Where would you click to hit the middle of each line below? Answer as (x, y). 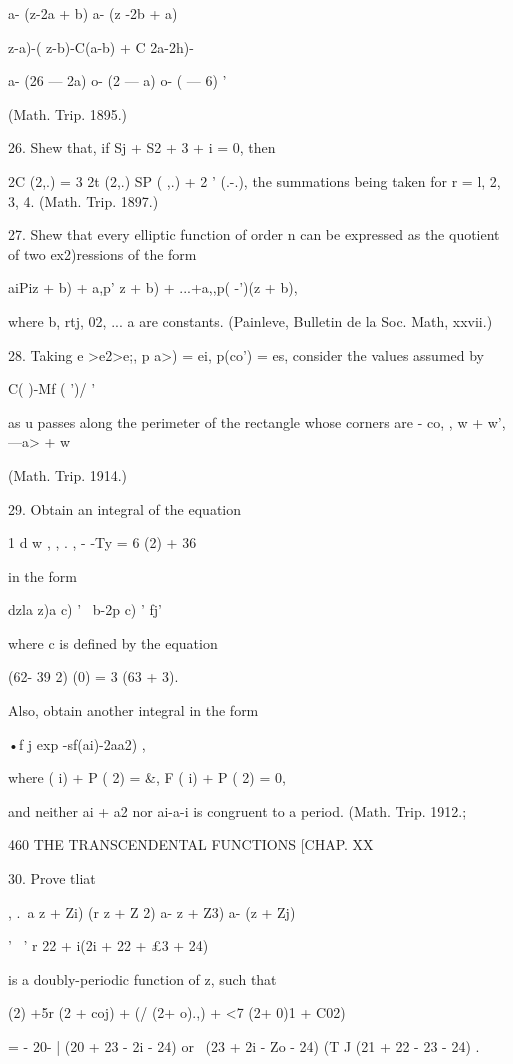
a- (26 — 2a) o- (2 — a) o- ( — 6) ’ (117, 80)
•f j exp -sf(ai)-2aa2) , (77, 743)
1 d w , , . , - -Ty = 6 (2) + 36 (102, 542)
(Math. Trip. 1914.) (68, 474)
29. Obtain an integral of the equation (125, 508)
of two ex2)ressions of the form (102, 253)
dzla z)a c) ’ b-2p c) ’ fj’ (85, 609)
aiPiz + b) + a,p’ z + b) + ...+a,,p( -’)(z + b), (153, 287)
